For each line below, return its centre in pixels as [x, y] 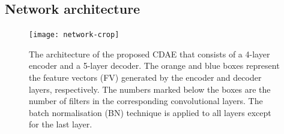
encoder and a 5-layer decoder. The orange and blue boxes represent [154, 66]
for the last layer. [61, 124]
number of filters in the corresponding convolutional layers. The [146, 101]
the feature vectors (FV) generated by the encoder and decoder [145, 77]
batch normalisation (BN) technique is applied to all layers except [150, 112]
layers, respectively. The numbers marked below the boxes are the [150, 89]
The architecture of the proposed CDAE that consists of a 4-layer [150, 54]
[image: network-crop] [74, 35]
